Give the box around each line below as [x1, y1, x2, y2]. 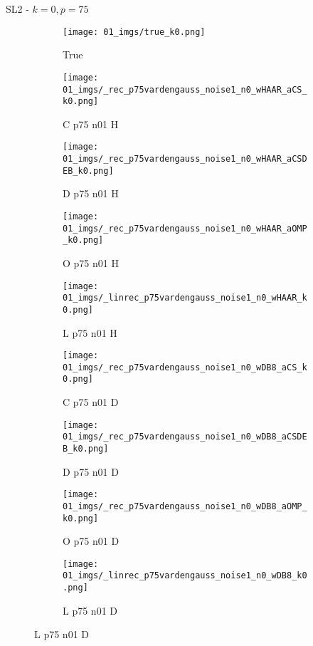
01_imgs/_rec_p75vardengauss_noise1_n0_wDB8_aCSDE [63, 432, 307, 442]
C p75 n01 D [63, 395, 119, 410]
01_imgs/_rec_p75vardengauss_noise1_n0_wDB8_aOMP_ [63, 501, 307, 511]
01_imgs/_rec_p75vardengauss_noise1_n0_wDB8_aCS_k [63, 362, 307, 373]
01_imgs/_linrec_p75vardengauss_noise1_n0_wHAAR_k [63, 293, 307, 303]
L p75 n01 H [63, 325, 117, 340]
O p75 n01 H [63, 255, 119, 270]
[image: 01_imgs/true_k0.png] [63, 26, 206, 37]
